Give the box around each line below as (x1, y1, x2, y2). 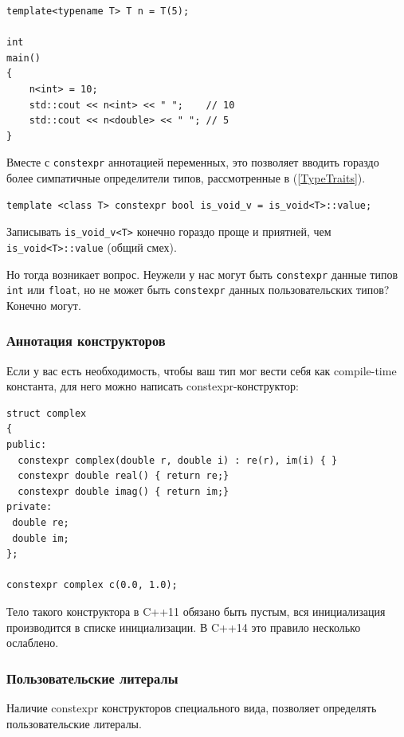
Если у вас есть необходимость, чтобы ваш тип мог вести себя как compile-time (6, 362, 397, 378)
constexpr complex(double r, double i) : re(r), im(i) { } (18, 454, 338, 466)
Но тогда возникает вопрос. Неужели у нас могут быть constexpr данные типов (6, 265, 398, 282)
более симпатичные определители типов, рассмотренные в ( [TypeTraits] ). (6, 170, 366, 186)
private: (6, 501, 53, 513)
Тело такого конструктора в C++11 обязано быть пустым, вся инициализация (6, 602, 386, 619)
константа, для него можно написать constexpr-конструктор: (6, 378, 299, 394)
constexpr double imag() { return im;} (18, 485, 229, 497)
